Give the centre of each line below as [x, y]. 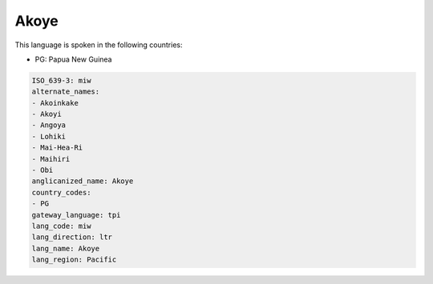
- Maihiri [51, 159]
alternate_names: [66, 92]
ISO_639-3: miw [61, 80]
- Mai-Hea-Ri [57, 148]
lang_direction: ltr [72, 237]
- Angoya [49, 125]
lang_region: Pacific [74, 260]
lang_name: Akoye [66, 248]
